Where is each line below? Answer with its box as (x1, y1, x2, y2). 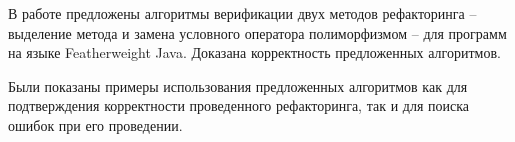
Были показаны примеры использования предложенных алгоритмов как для (8, 75, 468, 96)
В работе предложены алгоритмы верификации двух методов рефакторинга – (8, 3, 477, 23)
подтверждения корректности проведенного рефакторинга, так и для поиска (8, 95, 470, 116)
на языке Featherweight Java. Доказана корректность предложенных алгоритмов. (8, 42, 501, 63)
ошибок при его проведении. (8, 114, 183, 135)
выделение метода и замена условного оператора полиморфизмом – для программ (8, 22, 507, 43)
